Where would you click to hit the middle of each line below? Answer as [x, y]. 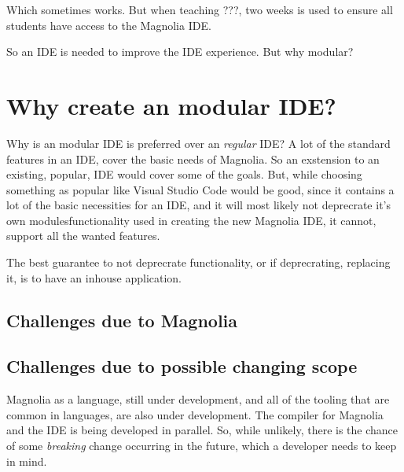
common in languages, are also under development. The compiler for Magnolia [195, 414]
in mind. [27, 461]
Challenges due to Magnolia [122, 320]
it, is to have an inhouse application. [94, 277]
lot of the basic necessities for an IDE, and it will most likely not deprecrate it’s [198, 205]
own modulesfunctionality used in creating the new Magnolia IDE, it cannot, [191, 220]
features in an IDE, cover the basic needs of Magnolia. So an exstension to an [193, 159]
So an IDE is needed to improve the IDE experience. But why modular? [180, 52]
